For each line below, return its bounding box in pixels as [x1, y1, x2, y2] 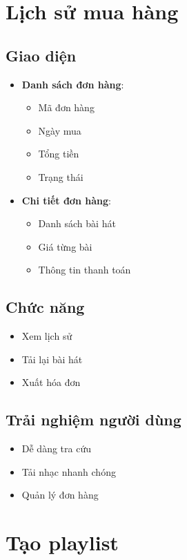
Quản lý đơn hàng [21, 487, 99, 502]
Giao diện [6, 44, 77, 66]
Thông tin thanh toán [38, 262, 131, 277]
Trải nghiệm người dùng [6, 409, 181, 430]
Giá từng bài [38, 239, 92, 253]
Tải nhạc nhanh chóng [21, 464, 116, 479]
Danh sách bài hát [38, 216, 116, 231]
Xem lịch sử [21, 329, 72, 343]
